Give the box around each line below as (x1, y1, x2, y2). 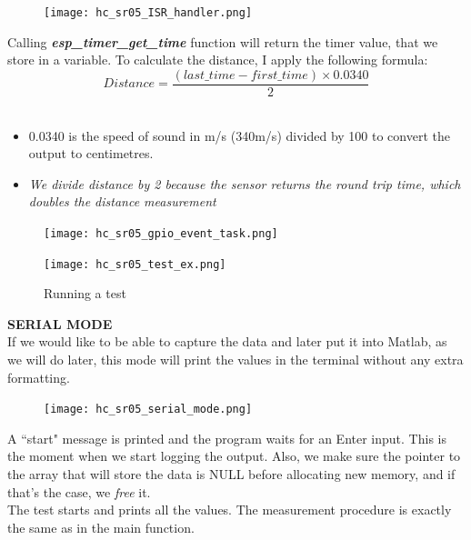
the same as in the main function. (7, 517, 195, 536)
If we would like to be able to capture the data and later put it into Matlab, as (7, 332, 447, 351)
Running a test (44, 284, 126, 303)
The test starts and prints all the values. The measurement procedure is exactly (7, 500, 452, 519)
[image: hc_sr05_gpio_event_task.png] (44, 226, 278, 240)
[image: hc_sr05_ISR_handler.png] (44, 6, 253, 19)
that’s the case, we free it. (7, 482, 151, 501)
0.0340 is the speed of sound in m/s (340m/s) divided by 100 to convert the (28, 125, 450, 145)
